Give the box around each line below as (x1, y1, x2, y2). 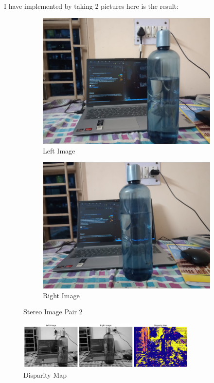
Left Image (43, 145, 75, 155)
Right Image (43, 290, 80, 300)
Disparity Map (23, 369, 67, 380)
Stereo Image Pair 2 (23, 306, 83, 317)
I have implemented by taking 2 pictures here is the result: (4, 1, 178, 11)
